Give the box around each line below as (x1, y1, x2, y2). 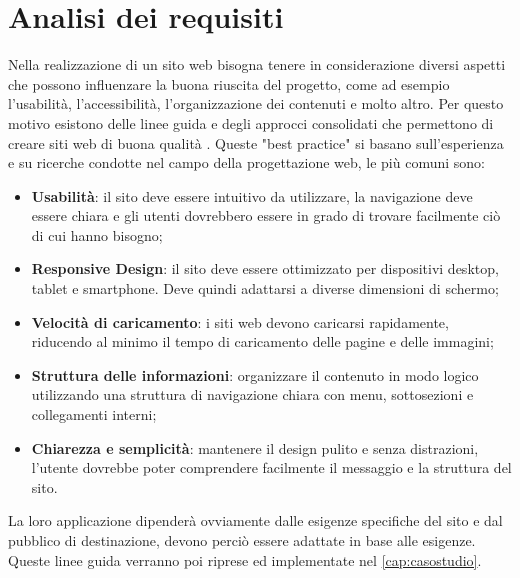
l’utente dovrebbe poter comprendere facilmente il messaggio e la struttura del (31, 457, 512, 478)
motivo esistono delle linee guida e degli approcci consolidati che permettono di (8, 112, 494, 133)
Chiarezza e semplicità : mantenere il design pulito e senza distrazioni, (31, 437, 479, 458)
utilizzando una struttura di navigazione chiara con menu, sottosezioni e (31, 384, 474, 405)
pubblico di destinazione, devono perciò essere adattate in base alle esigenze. (8, 530, 476, 550)
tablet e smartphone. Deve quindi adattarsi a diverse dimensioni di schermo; (31, 278, 499, 299)
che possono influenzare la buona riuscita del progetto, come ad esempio (8, 73, 450, 94)
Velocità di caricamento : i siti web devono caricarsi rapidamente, (31, 311, 449, 332)
